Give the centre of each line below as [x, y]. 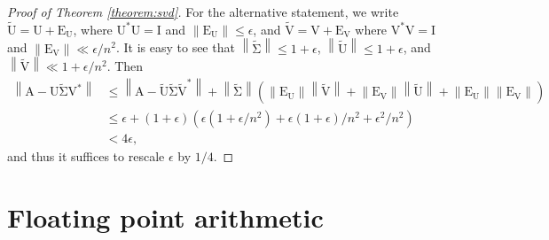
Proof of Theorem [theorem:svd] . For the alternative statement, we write [203, 12]
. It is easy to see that [175, 47]
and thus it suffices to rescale [86, 156]
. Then [125, 66]
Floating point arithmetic [165, 217]
